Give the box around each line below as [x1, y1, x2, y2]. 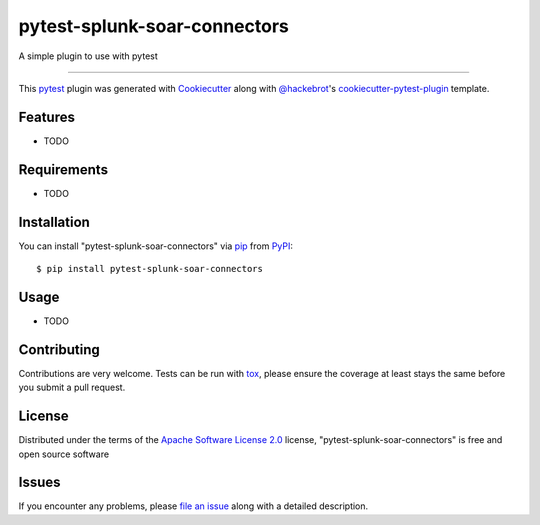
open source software [18, 448, 110, 460]
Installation [18, 213, 90, 230]
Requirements [18, 161, 109, 178]
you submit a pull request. [18, 381, 126, 394]
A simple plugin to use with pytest [18, 50, 159, 62]
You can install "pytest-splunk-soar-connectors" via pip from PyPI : [18, 240, 294, 252]
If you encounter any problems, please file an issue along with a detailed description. [18, 500, 369, 512]
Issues [18, 474, 61, 491]
